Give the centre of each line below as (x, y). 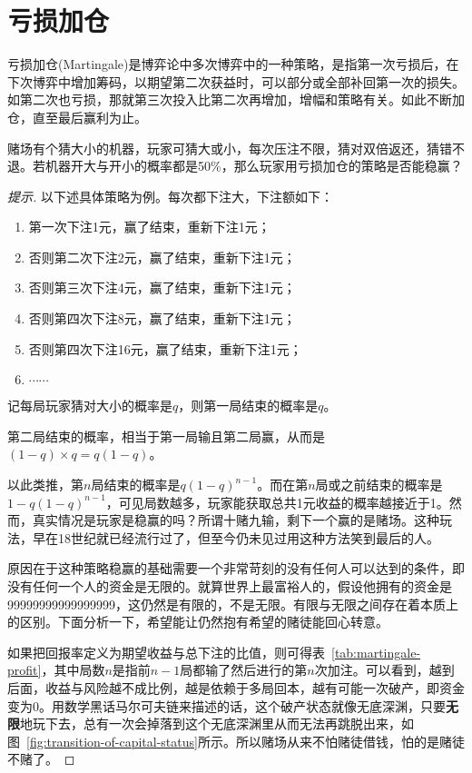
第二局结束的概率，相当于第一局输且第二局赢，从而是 (166, 436)
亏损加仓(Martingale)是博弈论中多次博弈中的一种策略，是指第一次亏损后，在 (233, 64)
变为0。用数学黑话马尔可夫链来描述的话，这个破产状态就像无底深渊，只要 (226, 705)
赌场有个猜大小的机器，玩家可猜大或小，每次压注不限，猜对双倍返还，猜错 (230, 148)
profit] (25, 670)
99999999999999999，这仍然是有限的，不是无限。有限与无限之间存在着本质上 (233, 604)
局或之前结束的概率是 (379, 485)
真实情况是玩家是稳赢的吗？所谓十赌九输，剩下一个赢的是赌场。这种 (236, 520)
